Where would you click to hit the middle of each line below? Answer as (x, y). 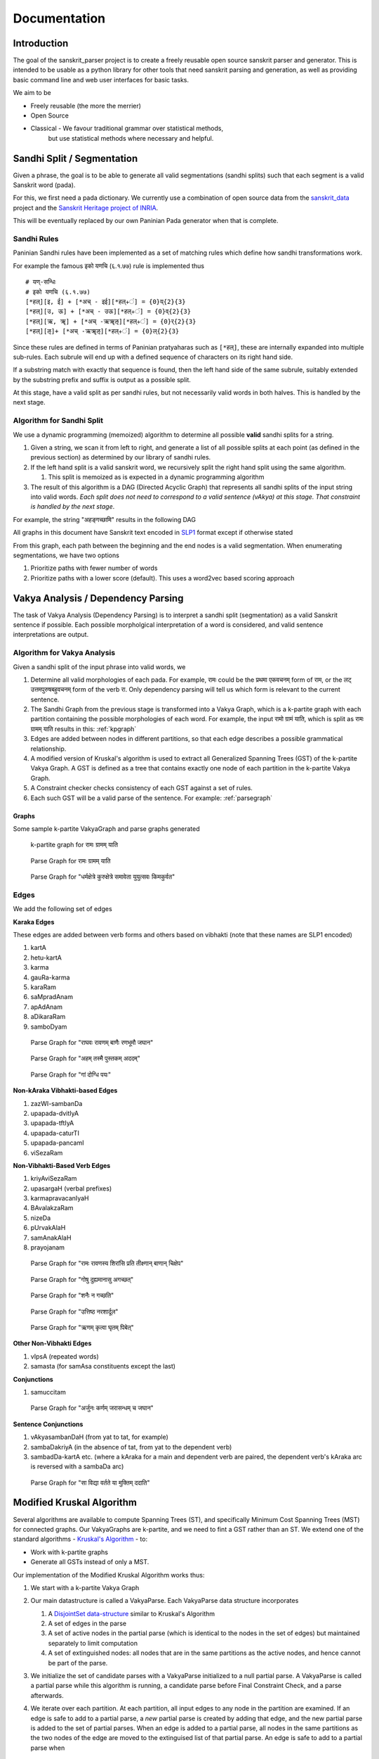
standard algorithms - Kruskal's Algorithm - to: (80, 1539)
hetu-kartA (46, 958)
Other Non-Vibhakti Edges (52, 1343)
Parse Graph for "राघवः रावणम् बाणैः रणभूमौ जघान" (92, 1042)
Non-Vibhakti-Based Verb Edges (62, 1165)
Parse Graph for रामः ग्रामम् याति (71, 861)
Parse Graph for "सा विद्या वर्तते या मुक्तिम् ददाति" (90, 1482)
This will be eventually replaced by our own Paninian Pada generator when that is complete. (146, 221)
